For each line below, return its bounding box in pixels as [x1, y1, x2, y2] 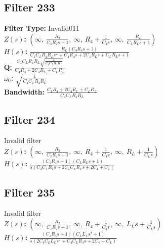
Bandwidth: [4, 86, 44, 97]
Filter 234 [4, 112, 55, 127]
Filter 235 [4, 184, 55, 199]
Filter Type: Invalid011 [4, 23, 80, 33]
